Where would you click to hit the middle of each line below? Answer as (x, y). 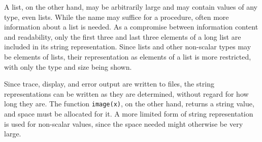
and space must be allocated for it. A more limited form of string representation (129, 113)
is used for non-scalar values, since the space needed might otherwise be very (124, 123)
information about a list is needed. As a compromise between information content (131, 27)
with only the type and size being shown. (68, 66)
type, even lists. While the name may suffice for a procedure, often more (117, 17)
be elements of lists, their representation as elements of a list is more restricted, (128, 56)
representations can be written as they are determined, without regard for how (126, 93)
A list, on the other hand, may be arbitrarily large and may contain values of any (131, 7)
